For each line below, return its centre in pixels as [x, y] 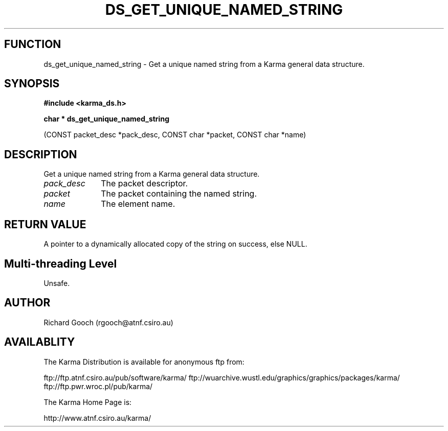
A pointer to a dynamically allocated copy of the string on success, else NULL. [175, 244]
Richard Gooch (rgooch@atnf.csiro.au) [108, 322]
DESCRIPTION [41, 154]
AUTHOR [27, 303]
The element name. [138, 204]
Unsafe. [57, 283]
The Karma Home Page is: [88, 402]
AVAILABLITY [40, 342]
